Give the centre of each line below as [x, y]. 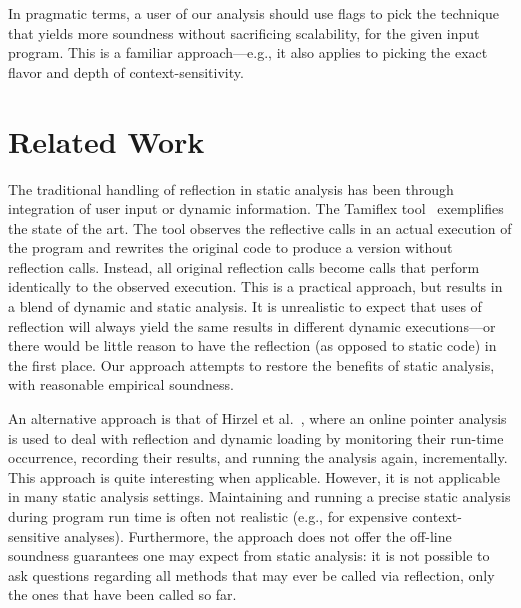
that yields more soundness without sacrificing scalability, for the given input [244, 32]
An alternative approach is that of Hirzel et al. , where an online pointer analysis [257, 418]
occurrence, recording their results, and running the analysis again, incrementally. [258, 457]
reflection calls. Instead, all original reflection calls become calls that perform [244, 266]
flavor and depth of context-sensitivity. [126, 71]
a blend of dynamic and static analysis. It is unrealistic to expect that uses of [245, 306]
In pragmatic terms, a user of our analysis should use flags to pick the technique [254, 13]
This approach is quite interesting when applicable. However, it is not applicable [254, 476]
